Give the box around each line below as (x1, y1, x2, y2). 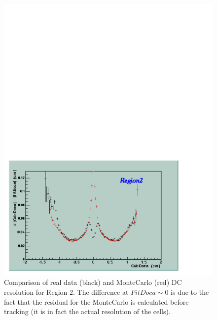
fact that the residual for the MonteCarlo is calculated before (4, 296, 189, 307)
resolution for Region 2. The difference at (4, 287, 129, 297)
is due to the (171, 287, 209, 297)
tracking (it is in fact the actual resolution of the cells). (4, 306, 171, 317)
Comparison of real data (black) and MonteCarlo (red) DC (4, 277, 182, 287)
